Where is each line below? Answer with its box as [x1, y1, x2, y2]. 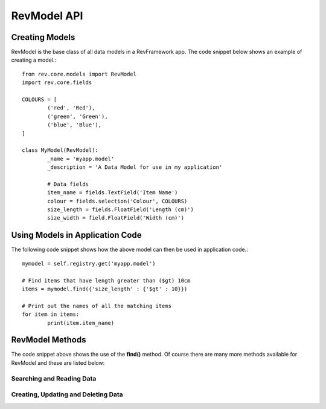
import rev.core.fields [22, 79, 92, 86]
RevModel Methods [11, 335, 86, 345]
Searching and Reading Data [11, 374, 97, 382]
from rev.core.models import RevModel [22, 70, 137, 77]
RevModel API [11, 9, 83, 22]
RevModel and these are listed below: [11, 359, 105, 366]
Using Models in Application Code [11, 230, 142, 240]
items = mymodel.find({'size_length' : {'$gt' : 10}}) [22, 285, 188, 292]
